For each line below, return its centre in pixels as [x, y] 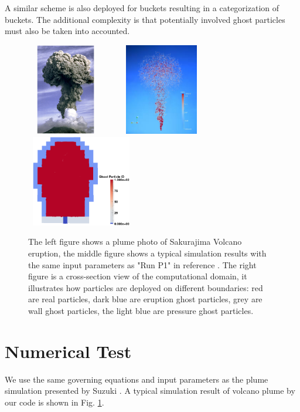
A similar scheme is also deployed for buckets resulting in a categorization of [142, 8]
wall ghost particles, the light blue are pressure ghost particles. [141, 310]
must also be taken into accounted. [67, 31]
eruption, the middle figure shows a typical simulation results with [147, 253]
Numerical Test [68, 351]
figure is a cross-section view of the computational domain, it [138, 276]
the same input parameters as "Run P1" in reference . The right [142, 264]
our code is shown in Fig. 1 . [54, 402]
